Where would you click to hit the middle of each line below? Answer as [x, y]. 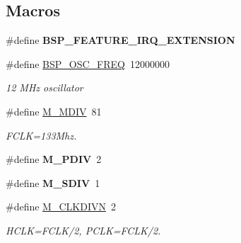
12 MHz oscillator [45, 87]
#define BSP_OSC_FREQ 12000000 [88, 63]
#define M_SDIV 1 [53, 182]
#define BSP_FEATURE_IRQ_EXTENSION [120, 40]
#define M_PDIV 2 [54, 159]
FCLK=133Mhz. [41, 135]
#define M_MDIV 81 [54, 111]
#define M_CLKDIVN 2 [61, 207]
